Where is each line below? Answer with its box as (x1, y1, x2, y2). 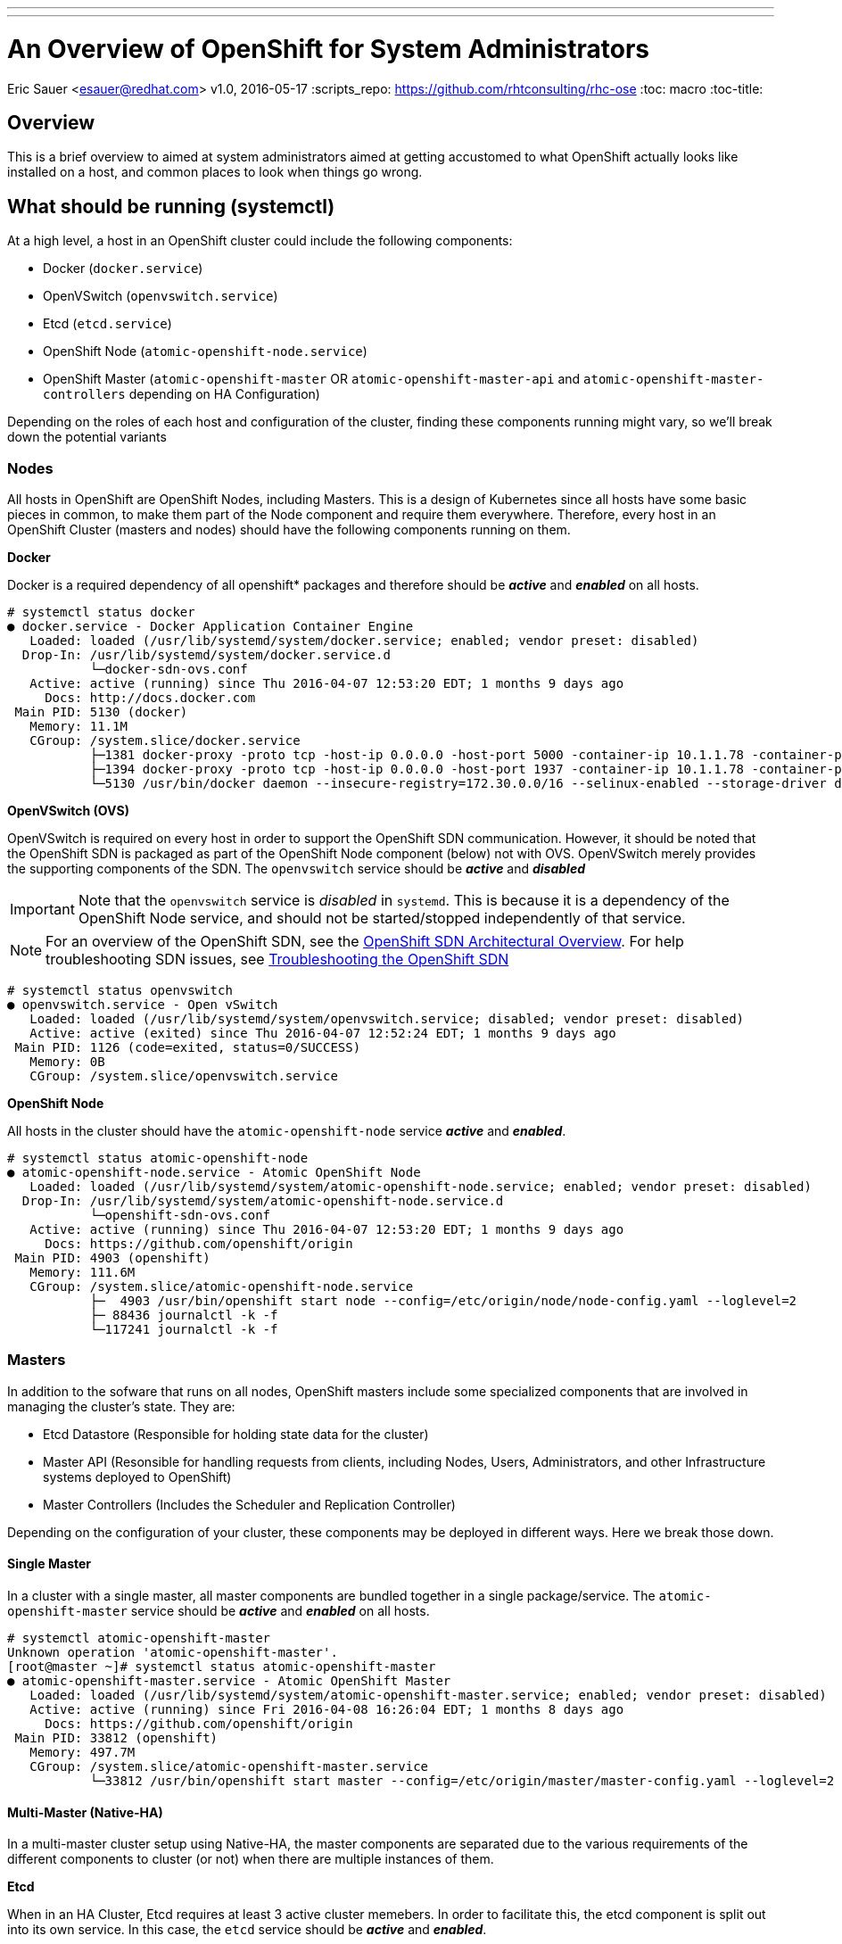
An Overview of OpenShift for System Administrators (7, 33, 649, 64)
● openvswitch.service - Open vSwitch (7, 997, 278, 1012)
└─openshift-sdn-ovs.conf (89, 1207, 271, 1222)
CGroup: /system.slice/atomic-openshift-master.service (29, 1758, 429, 1774)
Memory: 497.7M (29, 1744, 136, 1759)
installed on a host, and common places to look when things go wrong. (7, 164, 423, 180)
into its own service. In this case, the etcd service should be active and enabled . (7, 1922, 487, 1938)
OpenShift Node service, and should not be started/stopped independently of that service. (78, 908, 686, 927)
